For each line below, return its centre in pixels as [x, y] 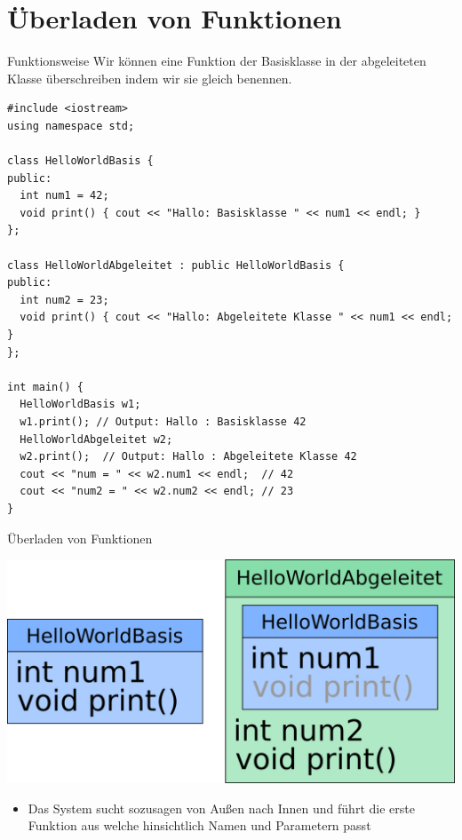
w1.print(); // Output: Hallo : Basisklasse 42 [163, 422]
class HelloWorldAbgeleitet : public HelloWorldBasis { [176, 265]
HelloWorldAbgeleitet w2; [96, 439]
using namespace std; [71, 126]
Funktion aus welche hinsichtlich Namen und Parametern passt [199, 825]
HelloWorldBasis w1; [80, 404]
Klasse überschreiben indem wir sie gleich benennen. [150, 78]
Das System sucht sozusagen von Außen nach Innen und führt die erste [221, 808]
